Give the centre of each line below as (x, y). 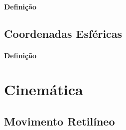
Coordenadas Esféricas (63, 33)
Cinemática (44, 89)
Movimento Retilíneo (60, 121)
